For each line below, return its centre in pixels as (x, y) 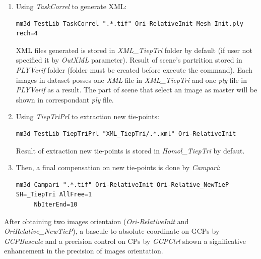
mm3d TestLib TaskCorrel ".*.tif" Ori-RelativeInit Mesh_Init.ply (129, 23)
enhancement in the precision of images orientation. (84, 251)
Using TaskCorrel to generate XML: (71, 6)
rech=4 (27, 34)
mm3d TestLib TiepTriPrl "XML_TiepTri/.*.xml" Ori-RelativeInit (126, 134)
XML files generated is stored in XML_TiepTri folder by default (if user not (134, 50)
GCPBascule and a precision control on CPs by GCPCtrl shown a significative (125, 241)
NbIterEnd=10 (56, 204)
